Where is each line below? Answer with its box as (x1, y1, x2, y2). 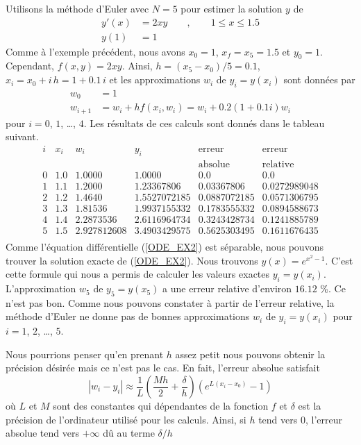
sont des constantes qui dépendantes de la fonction (53, 398, 269, 413)
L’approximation (6, 281, 76, 296)
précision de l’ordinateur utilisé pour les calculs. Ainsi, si (6, 412, 246, 426)
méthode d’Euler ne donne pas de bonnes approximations (6, 309, 250, 324)
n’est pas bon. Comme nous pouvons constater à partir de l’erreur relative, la (6, 295, 335, 310)
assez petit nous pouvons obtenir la (175, 346, 326, 361)
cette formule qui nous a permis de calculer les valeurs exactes (6, 267, 270, 281)
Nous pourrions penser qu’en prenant (6, 346, 164, 361)
